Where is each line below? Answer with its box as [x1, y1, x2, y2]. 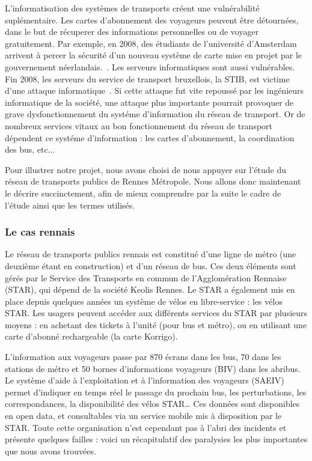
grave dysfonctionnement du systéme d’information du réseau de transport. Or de [5, 108, 305, 120]
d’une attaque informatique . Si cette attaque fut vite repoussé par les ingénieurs [5, 84, 304, 97]
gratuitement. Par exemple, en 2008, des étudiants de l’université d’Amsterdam [5, 37, 297, 49]
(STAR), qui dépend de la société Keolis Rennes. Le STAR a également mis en [5, 283, 295, 296]
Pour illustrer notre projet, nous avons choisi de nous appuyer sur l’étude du [5, 163, 287, 176]
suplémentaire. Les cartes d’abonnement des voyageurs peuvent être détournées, [5, 13, 299, 26]
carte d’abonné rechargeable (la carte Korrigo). [5, 330, 178, 343]
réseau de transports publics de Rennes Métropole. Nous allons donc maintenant [5, 175, 301, 188]
